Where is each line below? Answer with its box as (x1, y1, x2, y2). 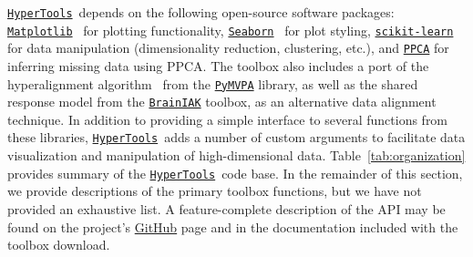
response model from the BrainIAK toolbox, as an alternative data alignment (7, 92, 437, 111)
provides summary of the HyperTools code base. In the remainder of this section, (7, 163, 463, 182)
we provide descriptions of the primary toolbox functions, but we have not (7, 181, 422, 200)
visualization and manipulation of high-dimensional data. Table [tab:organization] (7, 146, 466, 165)
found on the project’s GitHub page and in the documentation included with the (7, 217, 458, 236)
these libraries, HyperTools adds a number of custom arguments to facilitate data (7, 128, 466, 147)
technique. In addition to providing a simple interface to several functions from (7, 109, 448, 128)
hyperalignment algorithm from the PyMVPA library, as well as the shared (7, 74, 418, 93)
